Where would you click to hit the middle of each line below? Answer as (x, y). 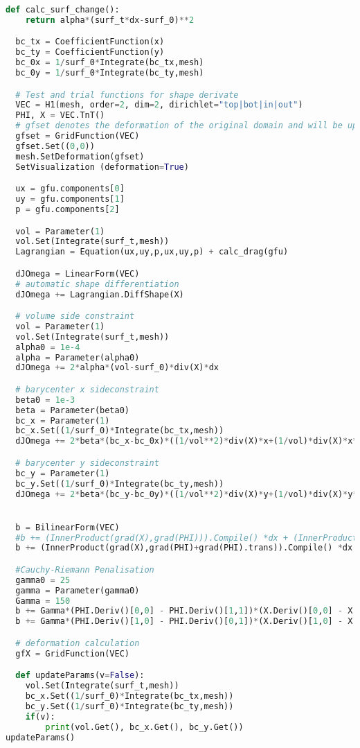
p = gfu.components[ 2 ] (67, 209)
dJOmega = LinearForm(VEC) (78, 273)
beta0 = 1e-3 (45, 400)
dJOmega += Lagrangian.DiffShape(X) (100, 294)
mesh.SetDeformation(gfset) (80, 156)
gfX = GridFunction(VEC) (72, 653)
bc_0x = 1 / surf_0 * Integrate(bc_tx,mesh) (110, 63)
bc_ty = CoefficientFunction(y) (90, 52)
